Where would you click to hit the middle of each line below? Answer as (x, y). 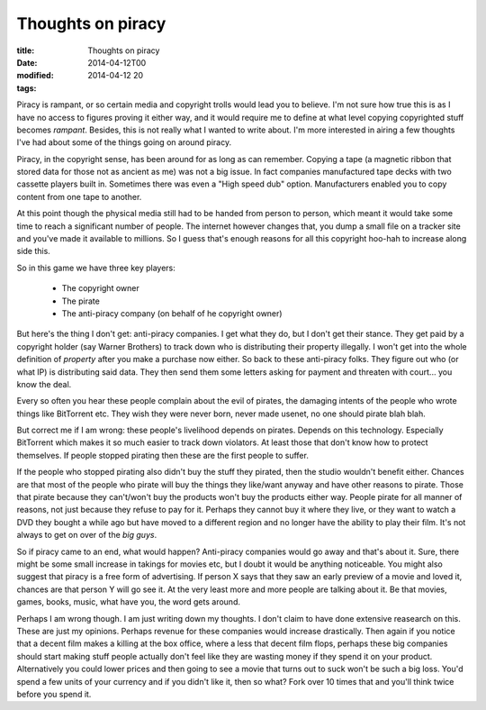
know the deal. (44, 384)
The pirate (81, 301)
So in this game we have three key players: (96, 268)
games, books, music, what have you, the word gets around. (128, 602)
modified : (35, 76)
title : (26, 50)
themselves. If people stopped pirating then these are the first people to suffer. (163, 455)
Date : (27, 62)
